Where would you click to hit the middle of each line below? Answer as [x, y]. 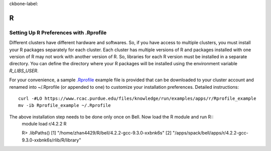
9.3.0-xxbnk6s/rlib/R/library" [51, 140]
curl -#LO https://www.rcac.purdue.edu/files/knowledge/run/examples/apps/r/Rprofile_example [137, 98]
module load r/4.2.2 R [44, 124]
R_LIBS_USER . [24, 71]
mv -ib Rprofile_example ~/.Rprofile [65, 106]
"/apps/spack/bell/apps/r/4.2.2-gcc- [210, 133]
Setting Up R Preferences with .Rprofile [58, 33]
